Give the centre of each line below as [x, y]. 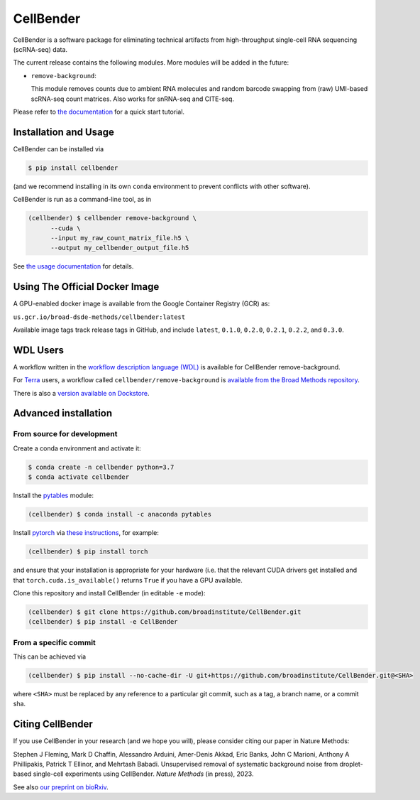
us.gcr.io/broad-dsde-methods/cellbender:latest [99, 317]
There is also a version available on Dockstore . [81, 393]
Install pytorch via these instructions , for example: [86, 533]
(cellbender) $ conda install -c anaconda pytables [120, 514]
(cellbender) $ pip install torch [88, 552]
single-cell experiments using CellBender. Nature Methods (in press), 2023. [143, 774]
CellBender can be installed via [59, 148]
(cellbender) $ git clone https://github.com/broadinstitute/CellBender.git [165, 612]
